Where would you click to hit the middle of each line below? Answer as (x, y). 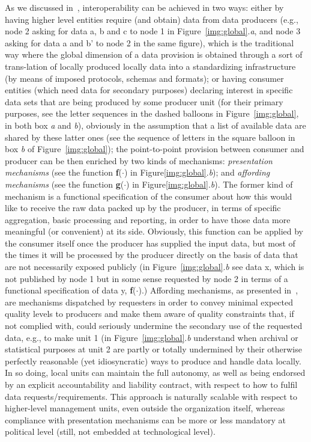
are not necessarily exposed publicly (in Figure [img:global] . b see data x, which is (155, 267)
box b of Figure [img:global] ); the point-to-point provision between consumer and (155, 149)
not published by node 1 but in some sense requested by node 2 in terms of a (146, 278)
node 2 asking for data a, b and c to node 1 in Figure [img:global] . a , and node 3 (153, 31)
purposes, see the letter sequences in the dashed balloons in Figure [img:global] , (152, 113)
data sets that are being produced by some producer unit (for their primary (144, 101)
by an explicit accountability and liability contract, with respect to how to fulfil (151, 384)
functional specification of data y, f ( (71, 290)
